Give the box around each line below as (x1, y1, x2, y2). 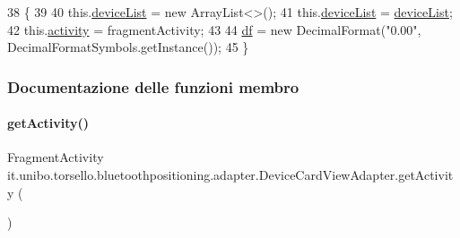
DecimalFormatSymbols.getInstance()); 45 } (7, 38, 249, 56)
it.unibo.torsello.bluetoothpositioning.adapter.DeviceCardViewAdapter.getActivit (7, 166, 454, 184)
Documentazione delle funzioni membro (7, 75, 299, 98)
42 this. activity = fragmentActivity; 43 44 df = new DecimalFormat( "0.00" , (7, 20, 421, 38)
